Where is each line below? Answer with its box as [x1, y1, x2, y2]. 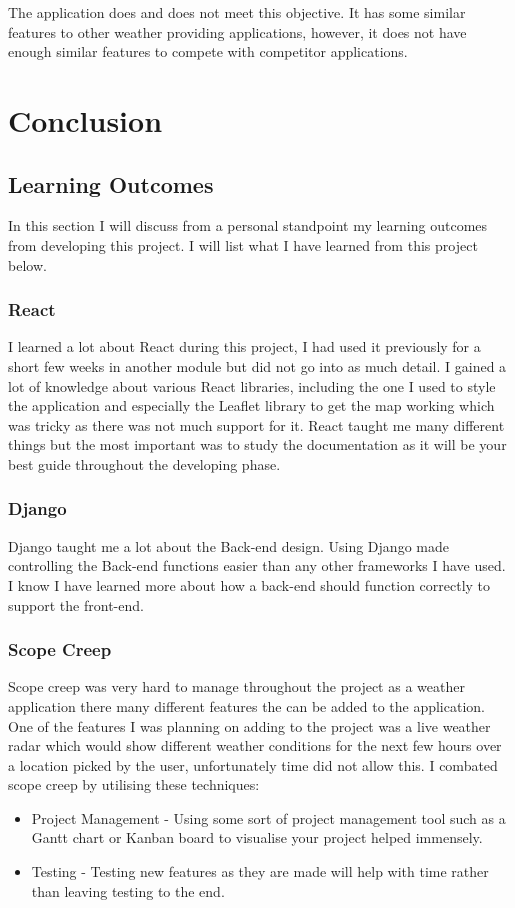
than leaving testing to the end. [31, 880, 225, 901]
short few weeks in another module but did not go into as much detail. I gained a [8, 355, 507, 376]
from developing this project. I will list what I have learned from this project [8, 234, 478, 255]
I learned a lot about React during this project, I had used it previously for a [8, 336, 481, 357]
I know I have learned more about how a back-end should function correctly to [8, 574, 491, 595]
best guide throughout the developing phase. [8, 453, 281, 474]
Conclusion [8, 99, 163, 140]
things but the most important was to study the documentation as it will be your [8, 434, 507, 455]
